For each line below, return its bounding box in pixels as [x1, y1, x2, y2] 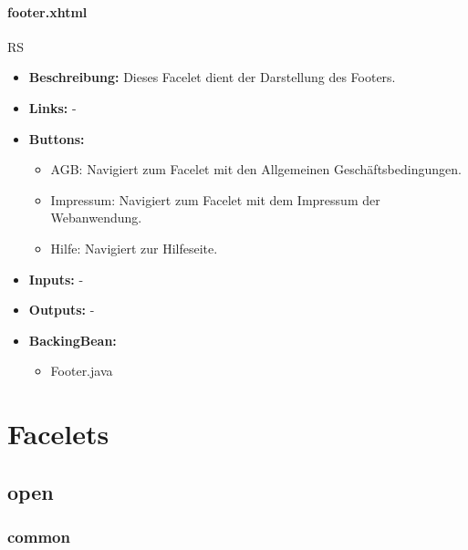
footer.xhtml [7, 2, 88, 21]
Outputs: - [28, 300, 95, 319]
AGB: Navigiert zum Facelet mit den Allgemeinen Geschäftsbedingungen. [50, 160, 462, 179]
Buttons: [28, 129, 85, 148]
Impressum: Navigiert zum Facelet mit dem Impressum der [50, 190, 380, 209]
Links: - [28, 98, 77, 117]
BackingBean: [28, 330, 117, 349]
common [7, 525, 70, 547]
